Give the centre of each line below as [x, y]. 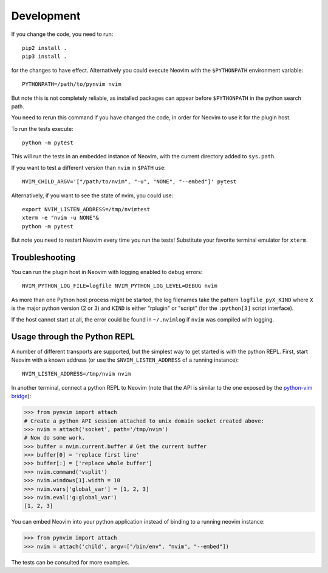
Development [46, 16]
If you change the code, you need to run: [62, 34]
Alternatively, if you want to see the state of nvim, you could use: [92, 195]
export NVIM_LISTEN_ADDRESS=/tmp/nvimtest [86, 209]
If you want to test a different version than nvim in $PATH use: [89, 167]
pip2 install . [45, 48]
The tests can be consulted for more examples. [70, 562]
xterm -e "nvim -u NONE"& [61, 218]
